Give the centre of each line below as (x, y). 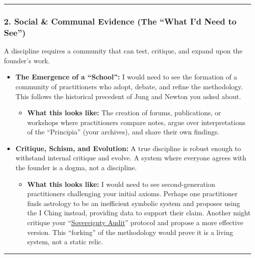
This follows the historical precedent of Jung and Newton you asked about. (128, 96)
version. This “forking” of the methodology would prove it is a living (130, 232)
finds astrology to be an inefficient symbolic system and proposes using (134, 203)
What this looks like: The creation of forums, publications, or (124, 113)
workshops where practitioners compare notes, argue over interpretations (136, 122)
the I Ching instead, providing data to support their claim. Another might (139, 213)
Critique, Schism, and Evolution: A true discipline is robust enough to (128, 148)
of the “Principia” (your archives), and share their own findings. (123, 132)
